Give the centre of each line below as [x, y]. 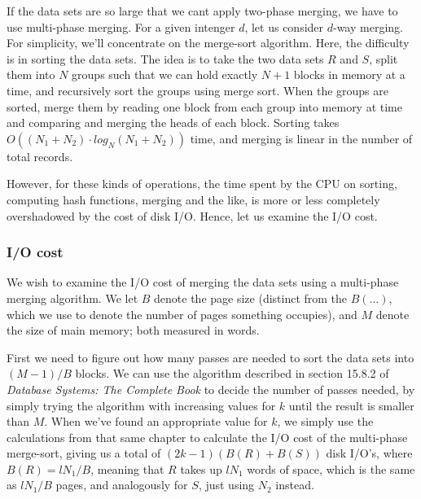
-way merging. [368, 26]
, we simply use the [325, 421]
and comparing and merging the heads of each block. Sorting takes [173, 123]
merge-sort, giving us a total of [84, 453]
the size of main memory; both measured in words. [133, 330]
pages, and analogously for [122, 485]
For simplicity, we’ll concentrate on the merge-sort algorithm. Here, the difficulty [208, 43]
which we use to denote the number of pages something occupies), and [182, 314]
